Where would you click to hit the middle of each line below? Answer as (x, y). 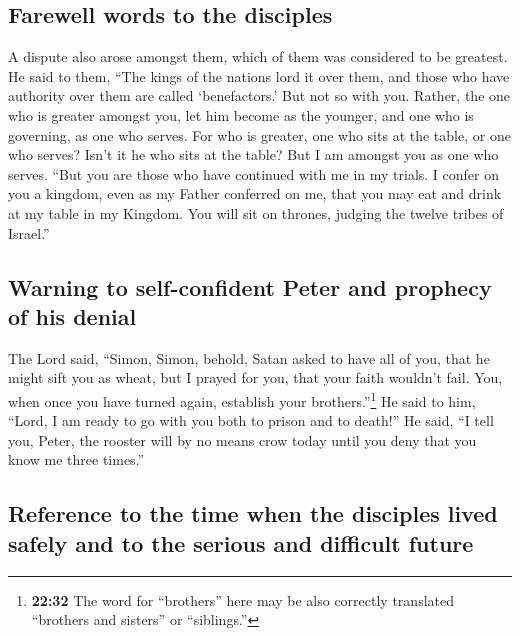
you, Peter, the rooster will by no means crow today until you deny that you (242, 439)
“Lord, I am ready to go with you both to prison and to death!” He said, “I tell (251, 420)
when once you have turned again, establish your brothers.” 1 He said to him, (242, 399)
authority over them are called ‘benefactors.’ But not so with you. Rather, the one (259, 95)
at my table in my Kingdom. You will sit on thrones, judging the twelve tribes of (256, 212)
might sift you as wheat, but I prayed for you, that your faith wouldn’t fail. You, (255, 377)
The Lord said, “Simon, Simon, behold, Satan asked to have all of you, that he (249, 357)
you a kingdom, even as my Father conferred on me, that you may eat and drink (255, 193)
